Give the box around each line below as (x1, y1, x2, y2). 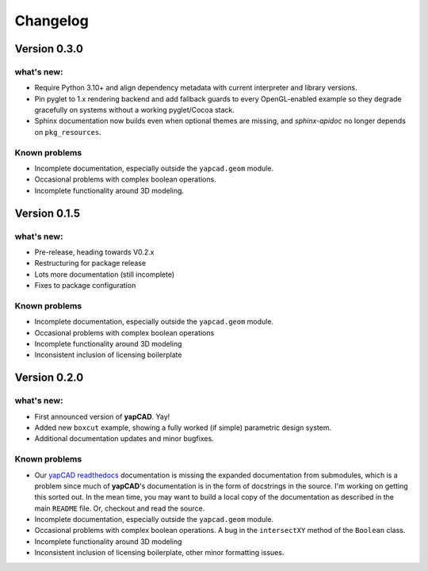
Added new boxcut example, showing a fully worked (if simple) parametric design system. (34, 423, 332, 432)
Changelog (14, 12, 89, 29)
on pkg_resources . (34, 127, 102, 136)
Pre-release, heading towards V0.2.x (34, 247, 155, 257)
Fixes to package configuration (34, 281, 136, 290)
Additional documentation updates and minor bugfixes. (34, 434, 214, 443)
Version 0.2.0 (14, 371, 84, 385)
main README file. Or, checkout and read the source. (34, 504, 205, 513)
